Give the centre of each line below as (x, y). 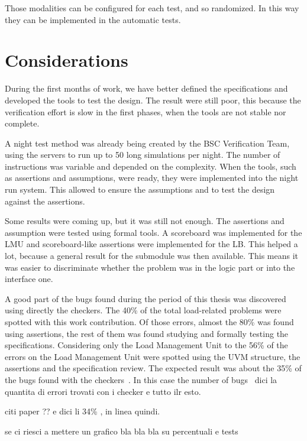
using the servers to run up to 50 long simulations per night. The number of (143, 155)
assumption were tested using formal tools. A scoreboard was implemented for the (153, 232)
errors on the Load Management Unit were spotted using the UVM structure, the (153, 356)
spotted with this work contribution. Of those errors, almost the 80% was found (149, 322)
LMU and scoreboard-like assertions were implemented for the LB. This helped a (151, 244)
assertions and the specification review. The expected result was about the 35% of (153, 368)
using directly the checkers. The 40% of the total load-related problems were (143, 310)
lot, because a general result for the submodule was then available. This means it (151, 256)
